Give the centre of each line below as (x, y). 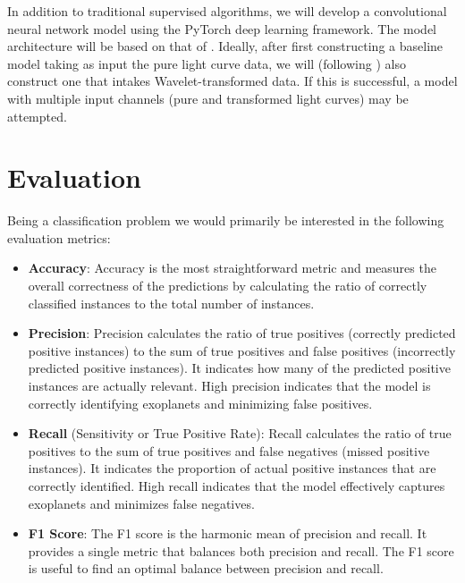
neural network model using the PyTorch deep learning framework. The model (222, 28)
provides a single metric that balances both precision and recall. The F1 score (241, 550)
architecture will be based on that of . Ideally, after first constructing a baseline (225, 46)
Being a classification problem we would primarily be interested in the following (226, 220)
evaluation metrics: (59, 237)
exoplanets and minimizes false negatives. (141, 503)
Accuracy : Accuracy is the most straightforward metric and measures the (232, 268)
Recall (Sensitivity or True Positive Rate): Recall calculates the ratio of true (240, 433)
